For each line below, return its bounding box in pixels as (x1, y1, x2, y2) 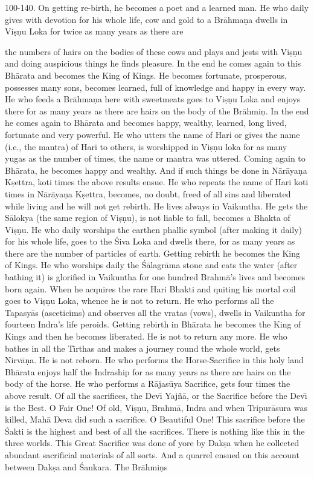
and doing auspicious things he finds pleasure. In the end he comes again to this (5, 57, 301, 70)
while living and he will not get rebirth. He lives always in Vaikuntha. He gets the (5, 199, 308, 212)
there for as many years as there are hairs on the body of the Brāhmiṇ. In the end (5, 104, 309, 117)
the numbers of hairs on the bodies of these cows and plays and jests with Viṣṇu (5, 45, 303, 58)
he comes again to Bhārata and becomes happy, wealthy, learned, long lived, (5, 116, 287, 129)
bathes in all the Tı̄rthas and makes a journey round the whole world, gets (5, 341, 280, 354)
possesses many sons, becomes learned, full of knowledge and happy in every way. (5, 81, 306, 93)
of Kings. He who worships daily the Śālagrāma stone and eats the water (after (5, 258, 298, 271)
